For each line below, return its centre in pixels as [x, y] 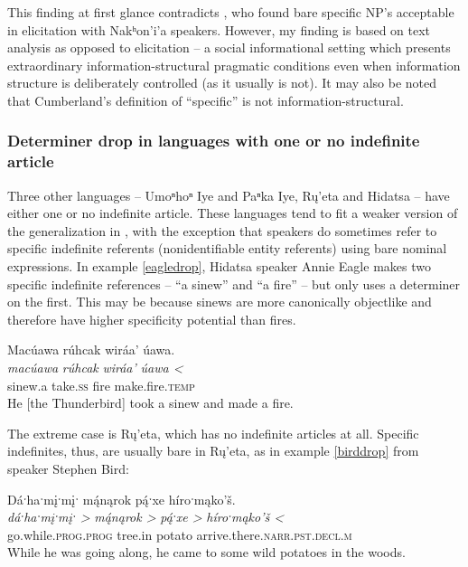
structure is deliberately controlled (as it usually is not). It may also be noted [222, 83]
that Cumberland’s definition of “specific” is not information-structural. [206, 100]
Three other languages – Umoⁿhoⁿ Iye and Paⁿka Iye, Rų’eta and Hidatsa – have [229, 195]
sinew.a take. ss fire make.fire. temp [101, 385]
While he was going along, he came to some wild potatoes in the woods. [206, 552]
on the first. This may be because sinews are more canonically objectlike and [220, 302]
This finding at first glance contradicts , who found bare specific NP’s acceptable [231, 12]
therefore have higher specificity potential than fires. [152, 319]
